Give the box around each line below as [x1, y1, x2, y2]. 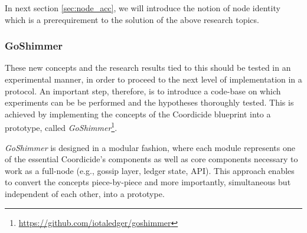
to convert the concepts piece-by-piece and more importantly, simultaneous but [5, 176, 291, 188]
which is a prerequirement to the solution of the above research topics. [5, 13, 259, 25]
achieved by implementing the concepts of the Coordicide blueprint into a [5, 107, 271, 120]
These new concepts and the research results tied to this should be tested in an [5, 61, 291, 74]
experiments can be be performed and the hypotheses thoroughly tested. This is [5, 96, 294, 109]
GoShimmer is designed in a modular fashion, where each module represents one [5, 141, 295, 153]
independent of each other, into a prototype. [5, 188, 165, 199]
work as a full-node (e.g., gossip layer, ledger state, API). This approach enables [5, 164, 295, 176]
